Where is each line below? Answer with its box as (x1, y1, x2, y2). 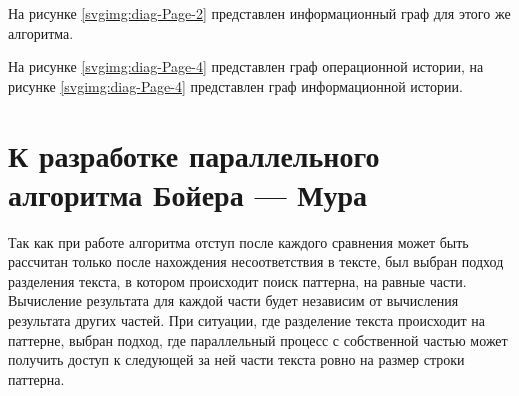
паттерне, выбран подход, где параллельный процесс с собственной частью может (8, 329, 508, 350)
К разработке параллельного (8, 134, 380, 175)
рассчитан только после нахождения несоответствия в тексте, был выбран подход (8, 251, 504, 272)
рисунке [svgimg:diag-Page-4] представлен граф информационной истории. (8, 75, 463, 96)
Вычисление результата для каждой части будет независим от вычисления (8, 290, 459, 311)
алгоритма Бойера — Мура (8, 173, 367, 214)
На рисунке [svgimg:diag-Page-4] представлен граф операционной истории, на (8, 56, 484, 77)
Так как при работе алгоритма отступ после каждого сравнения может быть (8, 231, 469, 252)
